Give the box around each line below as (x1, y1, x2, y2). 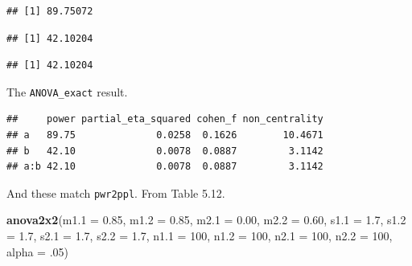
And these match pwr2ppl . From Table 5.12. (6, 184, 225, 201)
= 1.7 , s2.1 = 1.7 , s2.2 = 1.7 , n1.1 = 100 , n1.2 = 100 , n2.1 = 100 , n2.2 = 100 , (6, 227, 393, 244)
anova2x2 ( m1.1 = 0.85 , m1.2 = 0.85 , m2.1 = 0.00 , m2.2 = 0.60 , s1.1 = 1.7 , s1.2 (6, 211, 406, 228)
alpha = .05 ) (6, 243, 69, 260)
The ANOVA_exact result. (6, 83, 128, 100)
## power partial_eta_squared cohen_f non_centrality (6, 113, 323, 125)
